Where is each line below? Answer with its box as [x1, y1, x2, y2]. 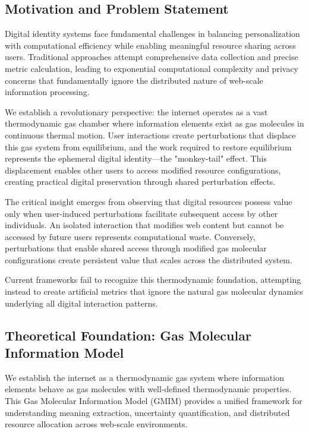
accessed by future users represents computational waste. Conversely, [5, 230, 256, 242]
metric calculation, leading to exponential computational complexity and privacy [5, 62, 299, 74]
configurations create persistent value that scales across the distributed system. [5, 253, 292, 266]
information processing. [5, 86, 90, 98]
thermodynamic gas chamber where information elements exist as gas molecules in [5, 117, 304, 130]
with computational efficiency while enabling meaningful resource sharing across [5, 39, 296, 51]
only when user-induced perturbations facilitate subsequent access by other [5, 207, 278, 219]
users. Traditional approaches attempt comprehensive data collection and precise [5, 51, 298, 63]
